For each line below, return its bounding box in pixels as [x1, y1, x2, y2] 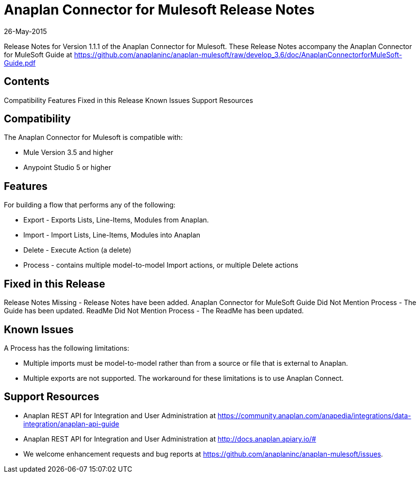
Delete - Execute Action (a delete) [23, 246, 132, 255]
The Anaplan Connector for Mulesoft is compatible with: [4, 133, 183, 142]
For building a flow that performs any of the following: [4, 201, 176, 209]
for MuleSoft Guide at [4, 50, 72, 59]
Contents [4, 75, 50, 88]
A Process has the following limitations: [4, 343, 130, 352]
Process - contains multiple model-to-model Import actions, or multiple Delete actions [23, 261, 299, 270]
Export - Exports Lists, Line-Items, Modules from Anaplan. [23, 216, 209, 224]
